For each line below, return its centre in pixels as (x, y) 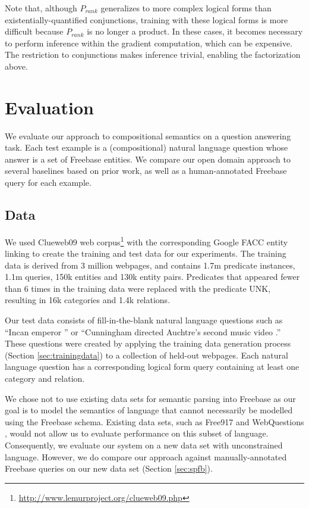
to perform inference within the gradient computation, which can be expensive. (149, 43)
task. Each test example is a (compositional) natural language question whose (146, 147)
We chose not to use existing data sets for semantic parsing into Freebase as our (150, 398)
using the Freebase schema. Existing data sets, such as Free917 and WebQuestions (154, 421)
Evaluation (49, 107)
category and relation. (45, 378)
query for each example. (48, 183)
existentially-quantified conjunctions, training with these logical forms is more (146, 19)
